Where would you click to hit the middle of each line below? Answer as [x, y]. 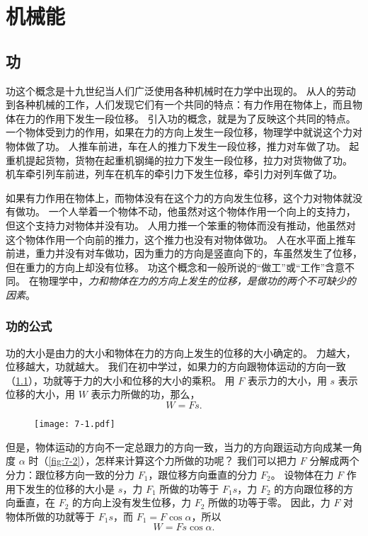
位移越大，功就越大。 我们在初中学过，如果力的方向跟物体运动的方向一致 [176, 366]
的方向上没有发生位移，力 [132, 502]
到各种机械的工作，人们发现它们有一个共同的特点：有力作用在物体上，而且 [179, 104]
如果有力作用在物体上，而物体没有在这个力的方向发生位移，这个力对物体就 [179, 197]
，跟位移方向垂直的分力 [203, 474]
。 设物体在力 [302, 474]
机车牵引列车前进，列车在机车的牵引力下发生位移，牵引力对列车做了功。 [174, 174]
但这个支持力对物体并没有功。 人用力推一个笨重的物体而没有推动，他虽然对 [181, 225]
